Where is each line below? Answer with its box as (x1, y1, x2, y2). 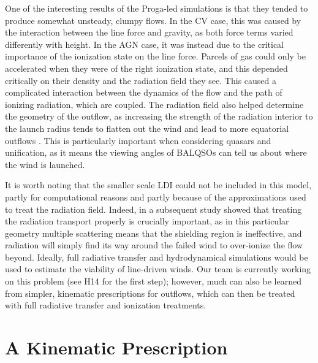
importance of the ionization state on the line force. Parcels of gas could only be (5, 50, 306, 63)
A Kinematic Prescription (5, 335, 228, 360)
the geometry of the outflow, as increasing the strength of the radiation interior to (5, 110, 313, 123)
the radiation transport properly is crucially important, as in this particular (5, 215, 289, 227)
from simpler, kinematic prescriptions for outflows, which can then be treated (5, 286, 295, 299)
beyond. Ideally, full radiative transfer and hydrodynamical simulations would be (5, 250, 308, 263)
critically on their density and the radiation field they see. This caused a (5, 74, 276, 86)
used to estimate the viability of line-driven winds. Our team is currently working (5, 262, 311, 275)
